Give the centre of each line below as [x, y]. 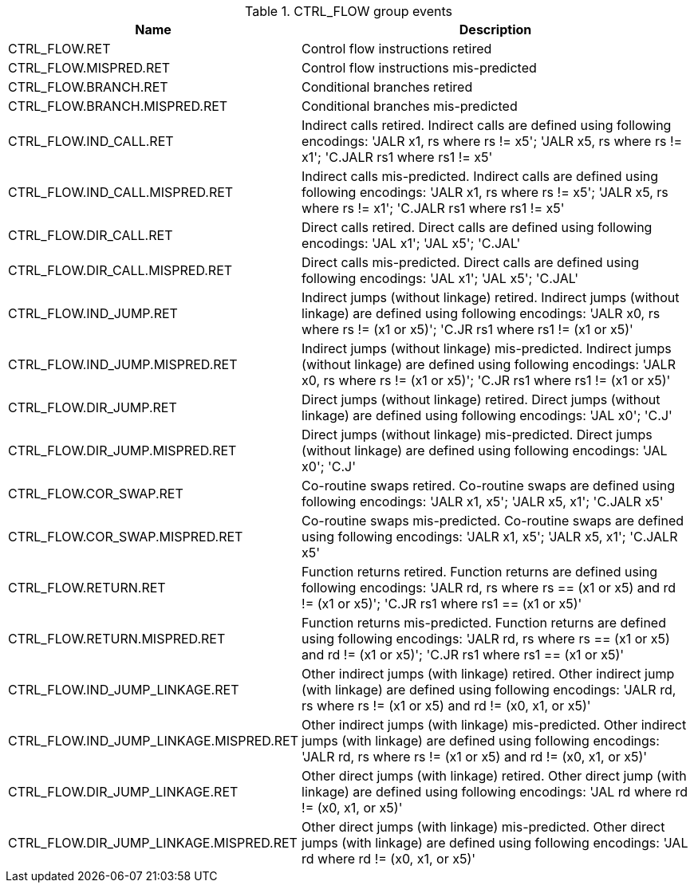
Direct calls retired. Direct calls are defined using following [477, 227]
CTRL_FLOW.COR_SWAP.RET [96, 494]
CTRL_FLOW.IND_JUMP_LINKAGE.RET [124, 690]
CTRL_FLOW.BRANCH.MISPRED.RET [118, 106]
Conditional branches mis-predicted [410, 106]
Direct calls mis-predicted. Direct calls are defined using [471, 262]
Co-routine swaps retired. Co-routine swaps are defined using [489, 486]
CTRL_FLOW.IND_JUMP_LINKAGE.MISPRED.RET [154, 741]
